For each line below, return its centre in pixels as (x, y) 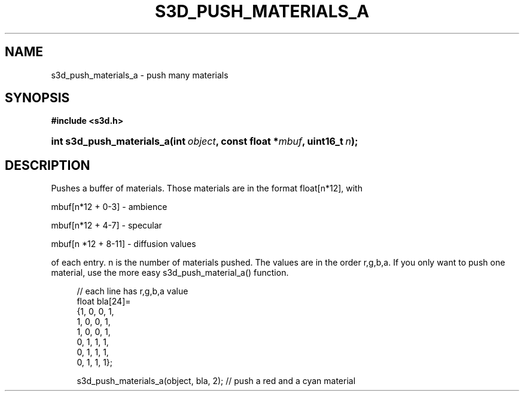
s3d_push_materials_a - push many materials (140, 75)
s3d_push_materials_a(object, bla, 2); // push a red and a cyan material (216, 381)
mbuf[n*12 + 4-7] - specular (106, 226)
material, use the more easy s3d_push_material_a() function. (170, 273)
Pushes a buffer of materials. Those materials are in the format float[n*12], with (207, 188)
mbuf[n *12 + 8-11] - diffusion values (124, 244)
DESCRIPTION (48, 165)
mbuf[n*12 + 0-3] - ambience (109, 207)
